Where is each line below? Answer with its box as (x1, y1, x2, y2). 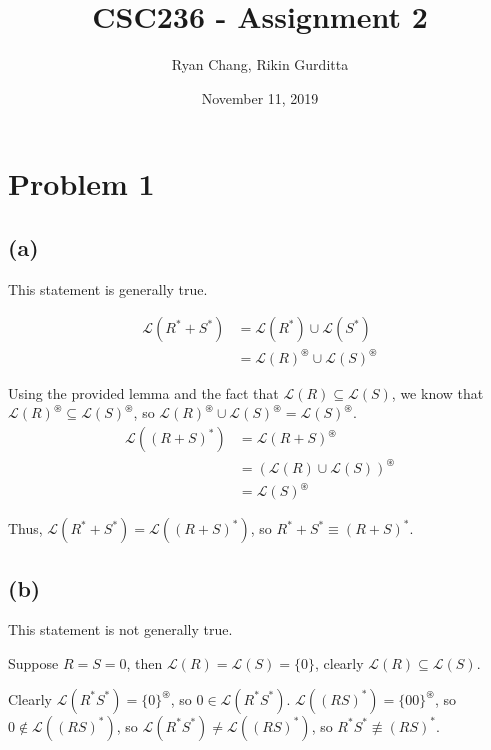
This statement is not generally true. (8, 619, 233, 640)
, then (126, 652, 163, 673)
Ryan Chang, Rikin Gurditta (171, 54, 349, 75)
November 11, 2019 (201, 87, 319, 108)
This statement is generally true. (8, 278, 208, 299)
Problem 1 (8, 163, 155, 204)
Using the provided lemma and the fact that (8, 382, 279, 403)
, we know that (391, 382, 484, 403)
